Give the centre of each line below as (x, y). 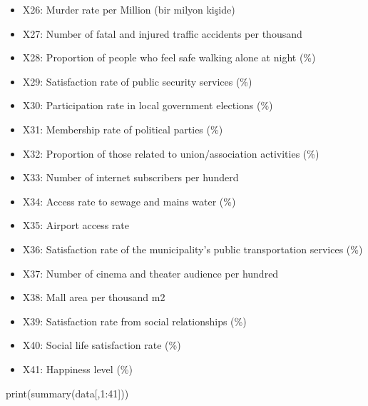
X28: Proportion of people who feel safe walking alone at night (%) (169, 57)
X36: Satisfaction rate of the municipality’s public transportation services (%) (193, 249)
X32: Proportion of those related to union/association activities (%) (171, 153)
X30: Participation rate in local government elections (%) (148, 105)
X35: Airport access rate (76, 225)
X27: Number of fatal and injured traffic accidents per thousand (162, 33)
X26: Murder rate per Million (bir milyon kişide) (129, 9)
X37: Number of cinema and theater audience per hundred (150, 273)
